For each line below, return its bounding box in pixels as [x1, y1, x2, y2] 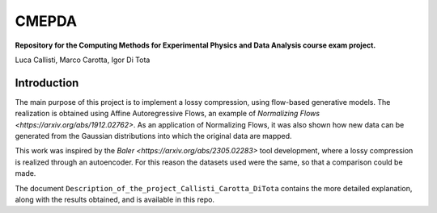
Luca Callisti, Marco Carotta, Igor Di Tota [15, 55, 151, 65]
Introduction [15, 76, 79, 90]
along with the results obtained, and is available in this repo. [15, 194, 214, 204]
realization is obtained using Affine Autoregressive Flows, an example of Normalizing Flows [15, 109, 320, 119]
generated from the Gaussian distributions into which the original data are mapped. [15, 132, 292, 141]
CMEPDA [15, 12, 77, 30]
